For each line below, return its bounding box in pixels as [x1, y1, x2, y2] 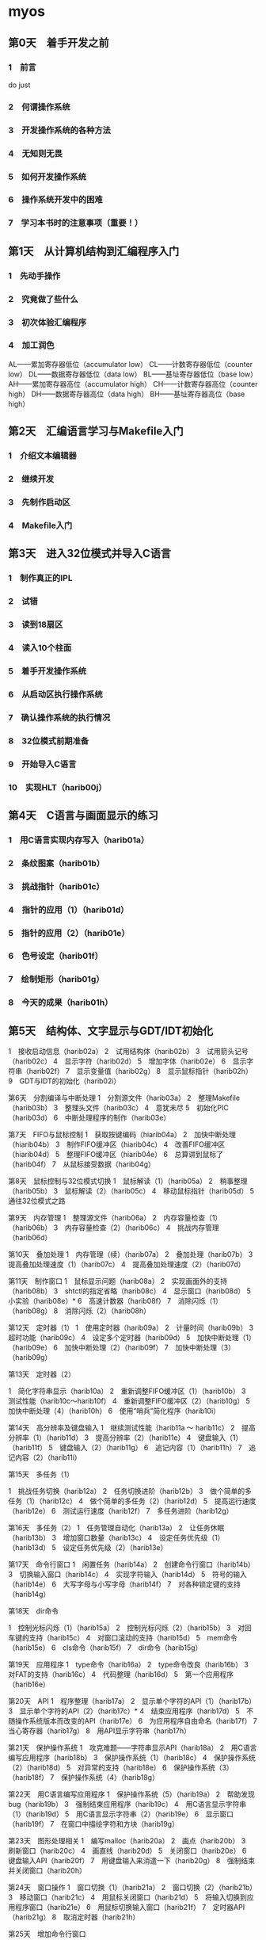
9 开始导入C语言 [8, 758, 77, 770]
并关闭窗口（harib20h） [8, 1866, 87, 1876]
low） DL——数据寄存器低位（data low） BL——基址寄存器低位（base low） [8, 369, 257, 379]
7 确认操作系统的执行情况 [8, 712, 111, 723]
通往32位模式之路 [8, 1196, 66, 1206]
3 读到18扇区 [8, 619, 63, 630]
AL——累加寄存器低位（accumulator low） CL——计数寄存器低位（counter [8, 359, 253, 369]
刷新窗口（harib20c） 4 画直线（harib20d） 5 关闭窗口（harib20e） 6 [8, 1846, 247, 1856]
